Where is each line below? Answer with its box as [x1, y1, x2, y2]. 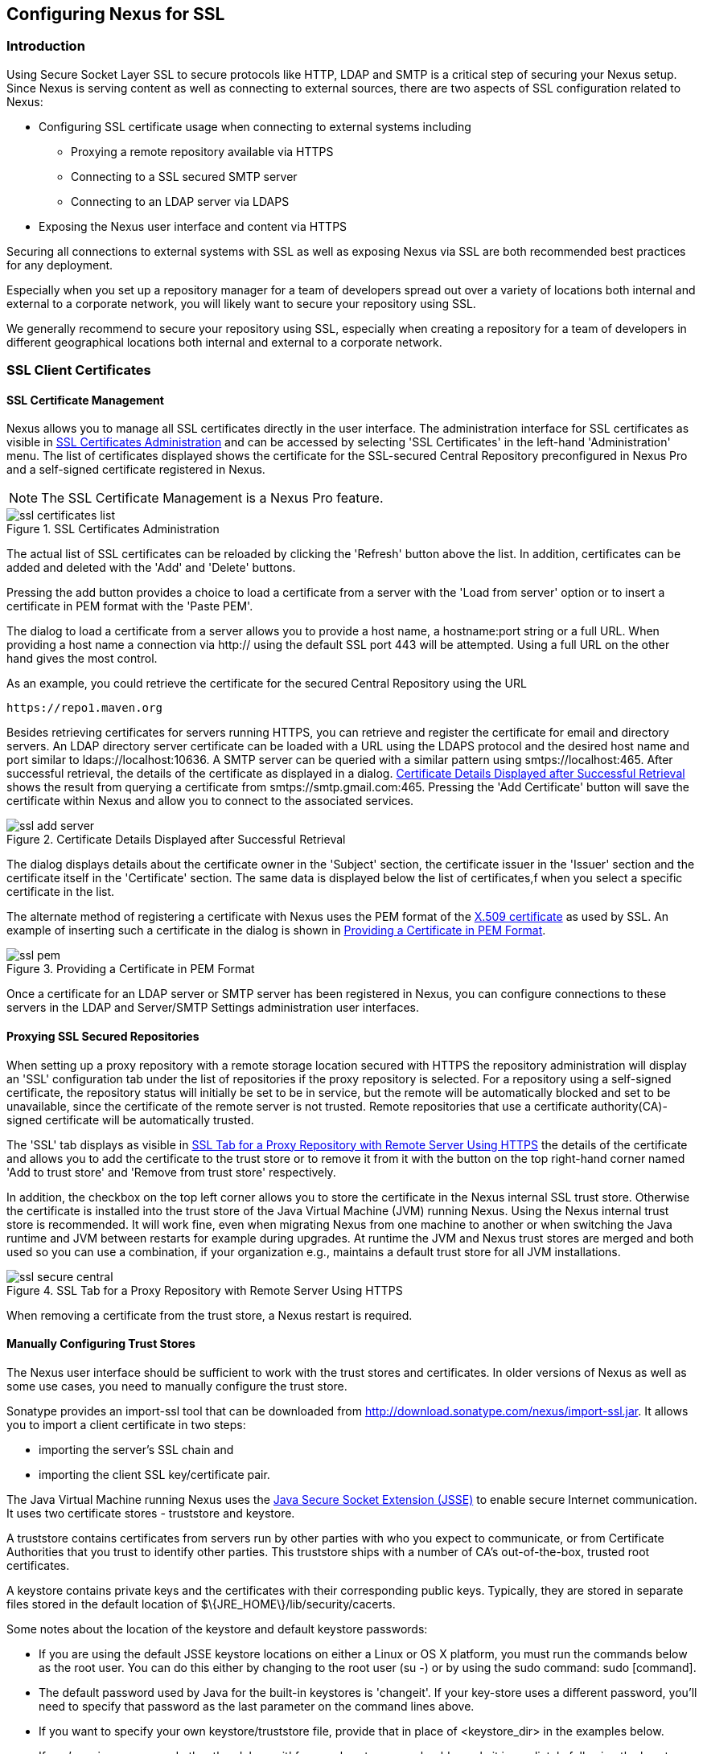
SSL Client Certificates [6, 362, 151, 379]
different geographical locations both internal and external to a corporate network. [6, 335, 442, 349]
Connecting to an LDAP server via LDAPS [71, 194, 290, 208]
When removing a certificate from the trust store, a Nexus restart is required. [6, 1308, 413, 1322]
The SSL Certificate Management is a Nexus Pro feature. [41, 490, 384, 507]
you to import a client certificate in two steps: [6, 1417, 246, 1432]
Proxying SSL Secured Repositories [6, 1029, 199, 1043]
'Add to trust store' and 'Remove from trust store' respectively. [6, 1165, 336, 1179]
